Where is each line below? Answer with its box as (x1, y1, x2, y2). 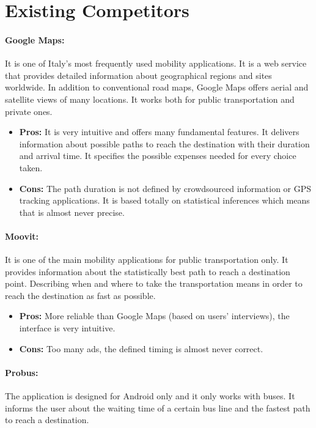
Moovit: (5, 229, 39, 242)
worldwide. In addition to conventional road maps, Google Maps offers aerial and (5, 81, 309, 94)
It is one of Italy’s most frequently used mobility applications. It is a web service (5, 57, 307, 70)
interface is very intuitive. (19, 322, 116, 334)
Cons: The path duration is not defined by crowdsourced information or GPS (19, 182, 312, 194)
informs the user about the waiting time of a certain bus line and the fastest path (5, 401, 310, 414)
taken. (19, 161, 43, 174)
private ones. (5, 105, 53, 117)
